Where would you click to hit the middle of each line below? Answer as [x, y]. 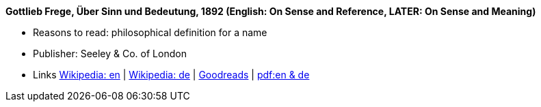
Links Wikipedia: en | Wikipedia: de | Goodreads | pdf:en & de [171, 75]
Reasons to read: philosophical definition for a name [150, 32]
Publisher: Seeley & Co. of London [110, 53]
